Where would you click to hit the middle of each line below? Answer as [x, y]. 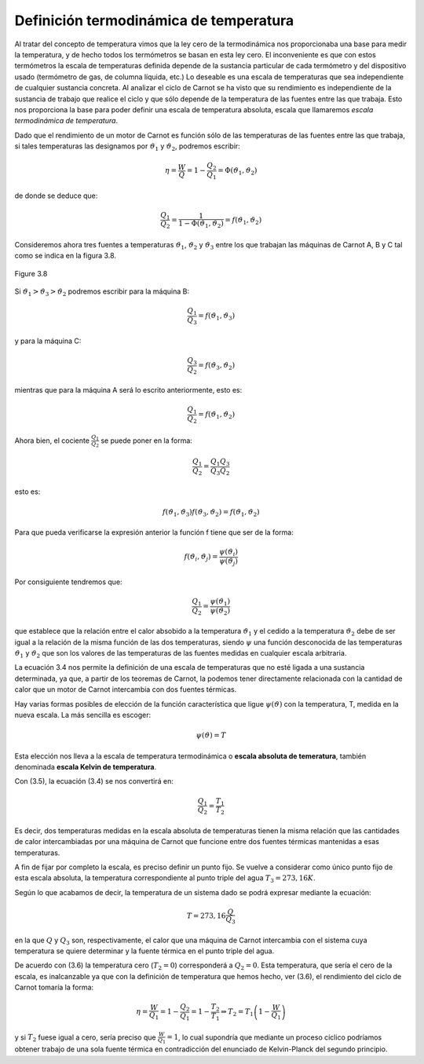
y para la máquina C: [48, 341]
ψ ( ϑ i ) [228, 553]
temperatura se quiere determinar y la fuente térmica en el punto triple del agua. [144, 951]
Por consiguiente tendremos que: [68, 582]
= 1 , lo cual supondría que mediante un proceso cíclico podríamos [274, 1037]
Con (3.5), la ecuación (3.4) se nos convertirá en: [94, 781]
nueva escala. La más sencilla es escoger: [83, 715]
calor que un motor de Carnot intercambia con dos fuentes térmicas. [126, 689]
